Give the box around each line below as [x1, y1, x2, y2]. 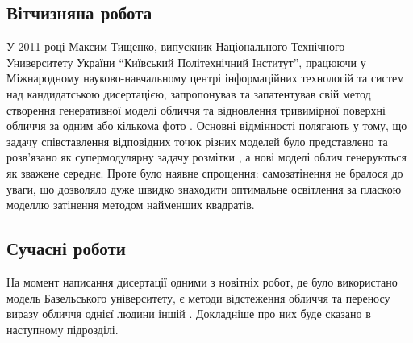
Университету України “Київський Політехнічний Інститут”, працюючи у [6, 53, 366, 70]
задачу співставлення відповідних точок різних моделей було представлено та [6, 132, 388, 149]
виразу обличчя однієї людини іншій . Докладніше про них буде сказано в [6, 305, 371, 322]
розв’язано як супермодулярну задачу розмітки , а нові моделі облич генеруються [6, 148, 407, 165]
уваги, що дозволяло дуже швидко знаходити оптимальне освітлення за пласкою [6, 180, 402, 197]
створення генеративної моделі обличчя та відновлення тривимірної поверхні [6, 101, 386, 118]
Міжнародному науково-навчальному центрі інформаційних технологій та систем [6, 69, 405, 86]
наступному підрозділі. [6, 320, 119, 337]
